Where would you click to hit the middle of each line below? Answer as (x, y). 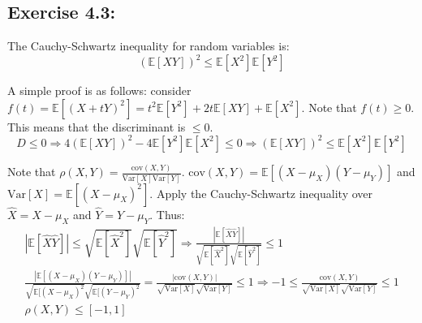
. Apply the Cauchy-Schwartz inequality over (261, 193)
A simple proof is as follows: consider (99, 90)
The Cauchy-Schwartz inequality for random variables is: (149, 46)
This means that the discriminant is (97, 126)
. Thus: (167, 214)
